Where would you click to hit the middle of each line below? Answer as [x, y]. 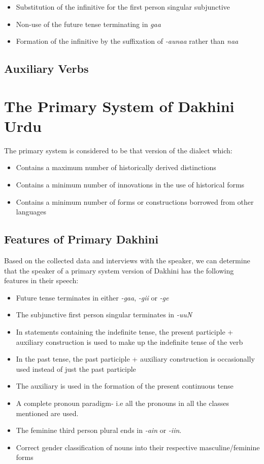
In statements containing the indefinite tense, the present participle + [125, 332]
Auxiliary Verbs [46, 69]
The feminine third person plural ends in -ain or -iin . [99, 430]
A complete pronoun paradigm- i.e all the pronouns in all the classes [123, 403]
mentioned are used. [47, 413]
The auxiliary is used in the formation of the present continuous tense [125, 386]
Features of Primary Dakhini [81, 239]
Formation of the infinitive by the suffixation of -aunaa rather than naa [127, 41]
